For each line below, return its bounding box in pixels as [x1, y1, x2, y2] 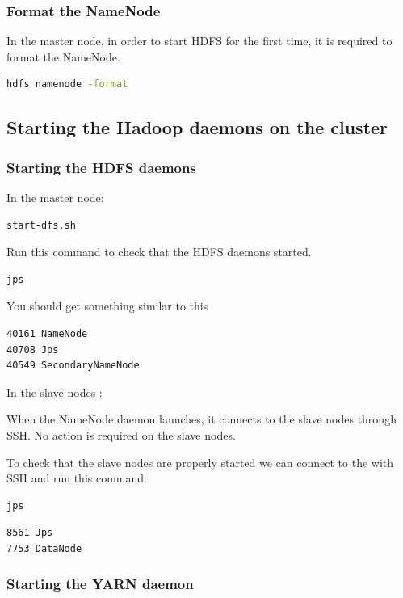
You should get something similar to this [6, 297, 208, 314]
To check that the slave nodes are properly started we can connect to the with [6, 453, 394, 470]
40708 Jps [6, 343, 59, 356]
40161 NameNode [6, 327, 88, 339]
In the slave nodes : [6, 383, 103, 400]
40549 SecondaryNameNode [6, 360, 140, 372]
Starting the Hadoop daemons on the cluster [6, 115, 388, 140]
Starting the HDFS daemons [6, 157, 196, 177]
